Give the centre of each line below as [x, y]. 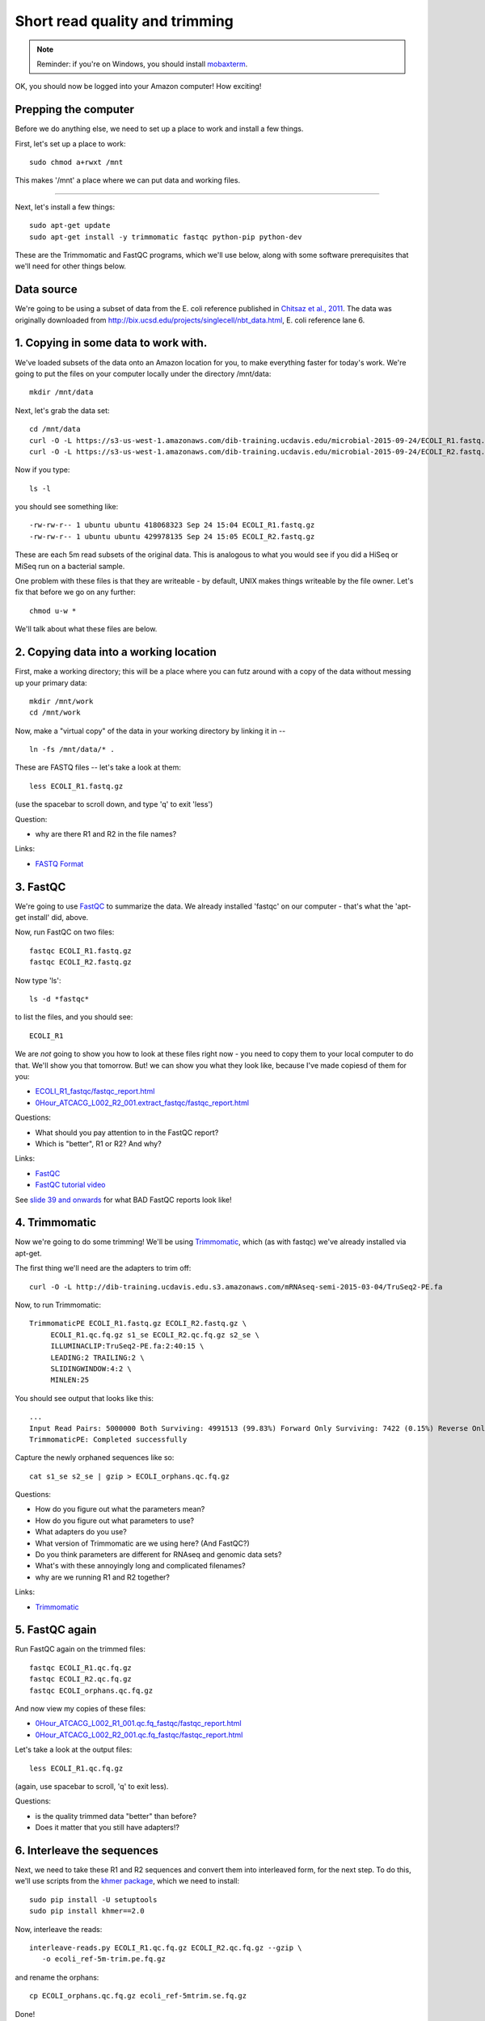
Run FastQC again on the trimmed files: [80, 1649]
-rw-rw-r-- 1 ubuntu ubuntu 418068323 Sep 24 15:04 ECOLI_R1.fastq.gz [172, 525]
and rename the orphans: [57, 1977]
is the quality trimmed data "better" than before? [116, 1816]
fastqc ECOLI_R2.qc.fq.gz [81, 1679]
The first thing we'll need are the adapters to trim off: [103, 1268]
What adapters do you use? [81, 1532]
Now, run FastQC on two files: [65, 932]
